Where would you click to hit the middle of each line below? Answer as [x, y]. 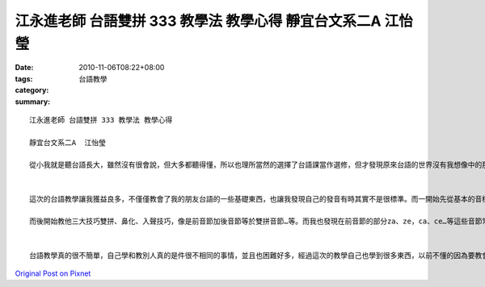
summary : [33, 102]
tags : [24, 79]
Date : [24, 68]
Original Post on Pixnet [53, 273]
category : [32, 90]
